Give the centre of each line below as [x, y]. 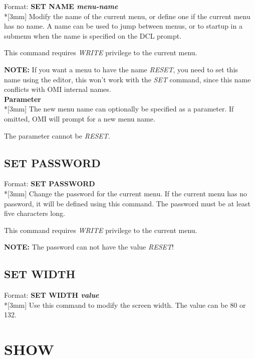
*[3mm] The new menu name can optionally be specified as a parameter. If [119, 109]
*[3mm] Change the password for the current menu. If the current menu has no [126, 193]
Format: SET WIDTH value [52, 295]
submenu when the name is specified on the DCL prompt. [93, 35]
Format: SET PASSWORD [50, 184]
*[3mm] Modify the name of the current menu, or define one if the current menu [127, 16]
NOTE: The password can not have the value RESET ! [89, 247]
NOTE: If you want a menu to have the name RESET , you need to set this [121, 69]
